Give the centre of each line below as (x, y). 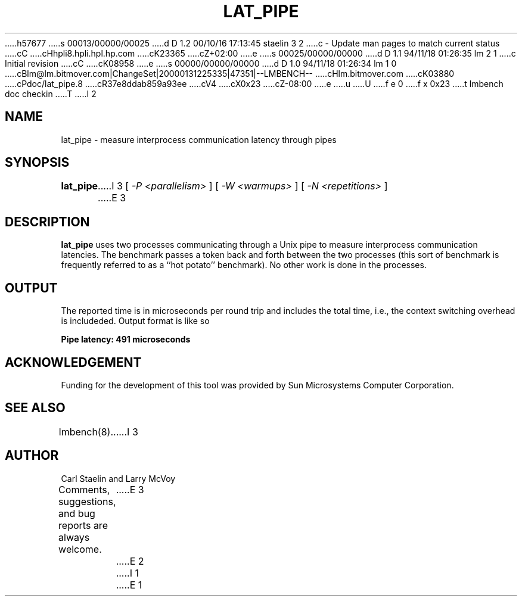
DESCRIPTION (47, 222)
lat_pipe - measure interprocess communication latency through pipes (199, 139)
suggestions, (87, 501)
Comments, (84, 489)
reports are (83, 525)
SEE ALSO (35, 408)
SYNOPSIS (37, 163)
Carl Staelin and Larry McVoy (118, 478)
